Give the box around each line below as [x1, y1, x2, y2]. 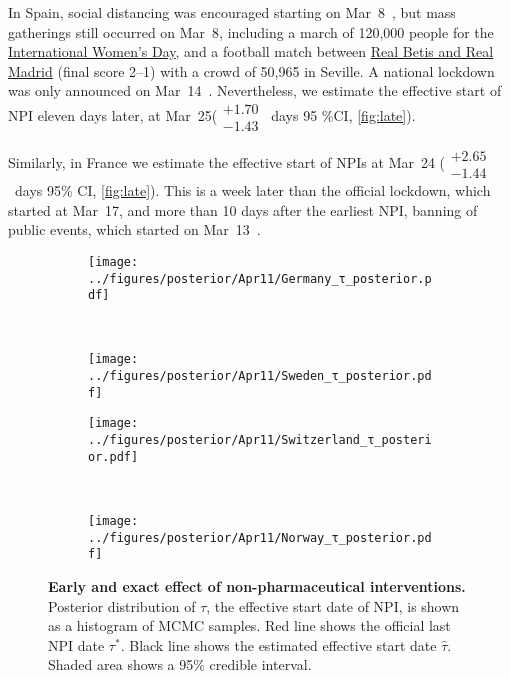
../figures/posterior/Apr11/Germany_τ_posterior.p [88, 271, 432, 286]
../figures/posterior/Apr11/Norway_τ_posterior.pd [88, 530, 432, 545]
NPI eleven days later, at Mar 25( [8, 105, 218, 125]
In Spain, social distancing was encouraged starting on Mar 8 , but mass [8, 2, 456, 22]
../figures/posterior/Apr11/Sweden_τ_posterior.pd [88, 369, 432, 384]
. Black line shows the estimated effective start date [120, 634, 437, 655]
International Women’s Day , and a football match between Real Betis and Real [8, 41, 494, 62]
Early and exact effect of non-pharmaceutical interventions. [48, 575, 466, 596]
